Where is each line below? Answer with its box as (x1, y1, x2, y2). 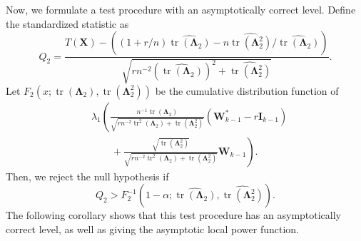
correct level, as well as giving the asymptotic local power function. (6, 221, 299, 236)
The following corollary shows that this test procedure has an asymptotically (6, 207, 342, 222)
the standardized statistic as (6, 16, 129, 31)
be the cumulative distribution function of (155, 83, 339, 98)
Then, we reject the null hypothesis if (6, 168, 169, 183)
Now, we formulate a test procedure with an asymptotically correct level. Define (6, 2, 356, 16)
